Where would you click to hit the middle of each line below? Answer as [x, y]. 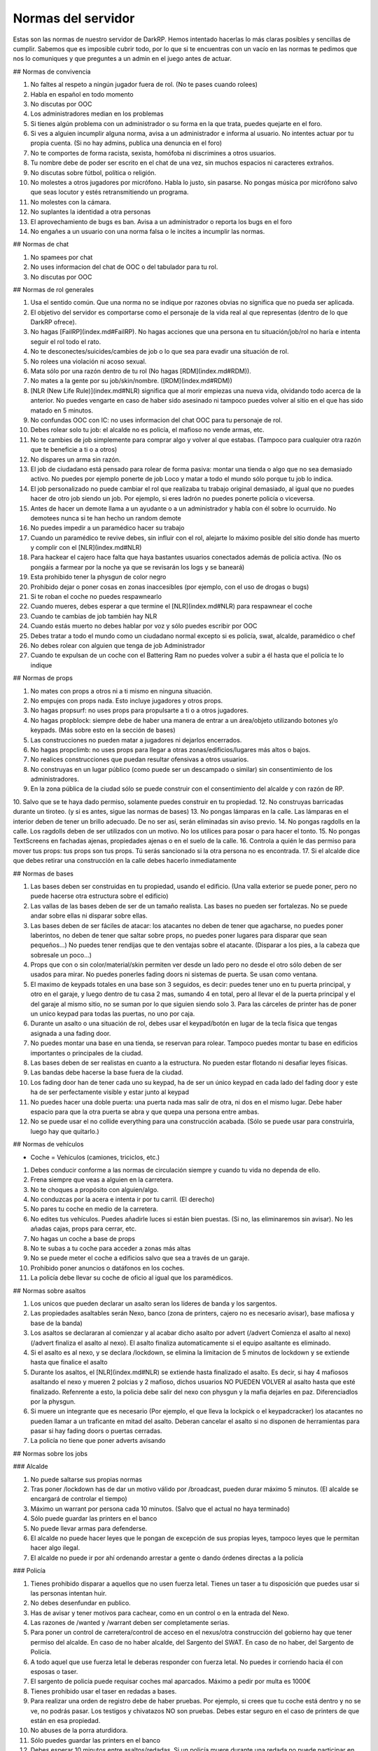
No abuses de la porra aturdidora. [79, 1731]
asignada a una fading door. [71, 1033]
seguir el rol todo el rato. [66, 341]
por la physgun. [53, 1402]
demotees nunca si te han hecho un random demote [106, 518]
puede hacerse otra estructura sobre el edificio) [99, 896]
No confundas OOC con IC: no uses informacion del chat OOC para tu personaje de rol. [156, 420]
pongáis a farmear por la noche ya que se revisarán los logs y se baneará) [138, 567]
